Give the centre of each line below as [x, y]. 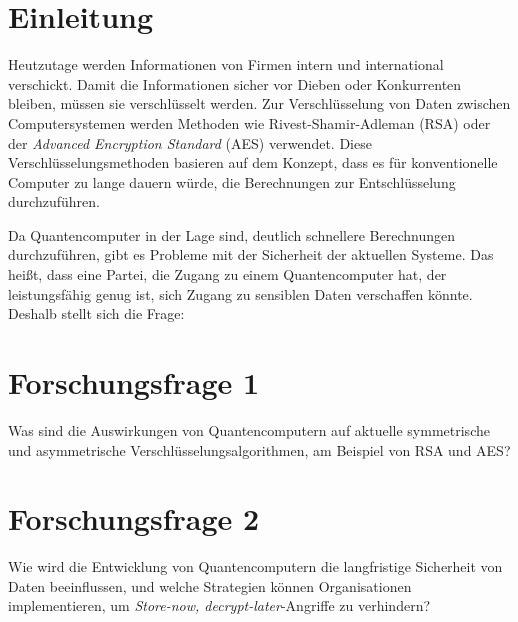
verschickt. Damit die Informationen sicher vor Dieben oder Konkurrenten [235, 83]
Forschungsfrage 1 [134, 382]
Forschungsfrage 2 [134, 518]
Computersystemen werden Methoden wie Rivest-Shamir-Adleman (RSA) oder [249, 122]
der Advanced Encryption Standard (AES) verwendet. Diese [190, 142]
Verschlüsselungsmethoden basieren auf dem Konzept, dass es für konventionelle [253, 162]
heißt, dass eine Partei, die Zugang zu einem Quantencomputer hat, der [227, 274]
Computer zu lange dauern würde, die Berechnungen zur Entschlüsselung [232, 181]
